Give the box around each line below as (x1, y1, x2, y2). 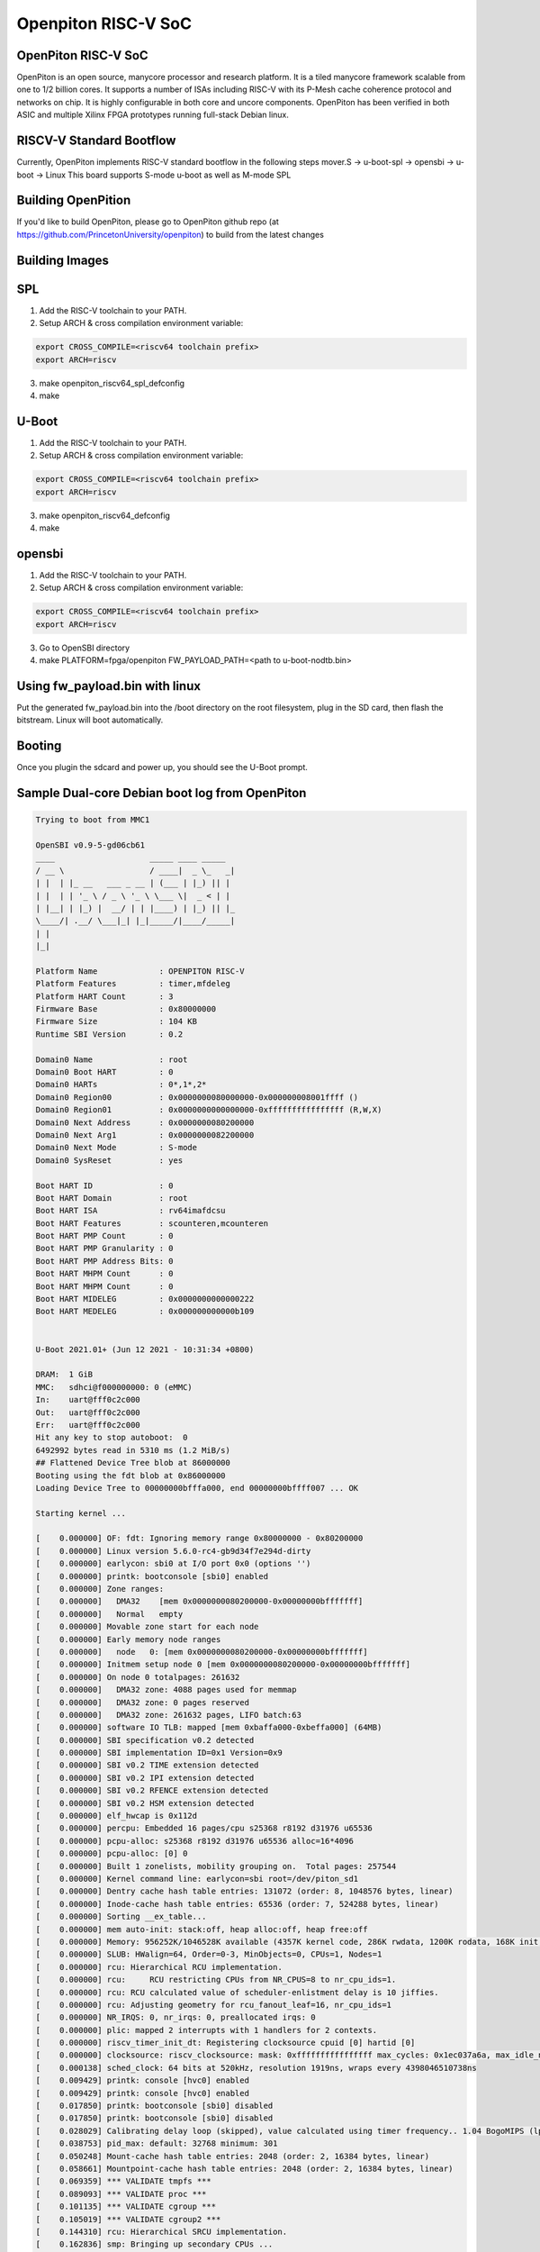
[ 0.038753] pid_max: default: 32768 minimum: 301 (35, 2138, 278, 2148)
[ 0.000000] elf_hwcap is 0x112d (35, 1811, 198, 1821)
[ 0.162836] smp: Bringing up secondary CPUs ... (35, 2239, 274, 2249)
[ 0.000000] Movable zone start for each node (35, 1621, 259, 1632)
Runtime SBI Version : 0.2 (35, 1029, 184, 1040)
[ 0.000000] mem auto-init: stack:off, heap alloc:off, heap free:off (35, 1924, 368, 1934)
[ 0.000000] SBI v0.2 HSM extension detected (35, 1798, 255, 1808)
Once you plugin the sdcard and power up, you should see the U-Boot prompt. (16, 762, 308, 773)
